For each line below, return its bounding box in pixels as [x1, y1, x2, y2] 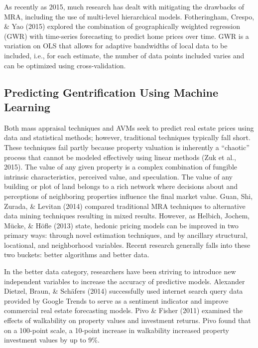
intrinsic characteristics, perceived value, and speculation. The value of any [4, 171, 233, 181]
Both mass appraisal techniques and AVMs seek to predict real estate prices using [4, 122, 254, 133]
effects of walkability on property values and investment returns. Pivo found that [4, 315, 251, 326]
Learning [4, 99, 50, 114]
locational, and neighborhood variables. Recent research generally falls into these [4, 239, 251, 250]
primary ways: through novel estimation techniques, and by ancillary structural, [4, 230, 248, 240]
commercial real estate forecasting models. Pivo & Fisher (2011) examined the [4, 305, 243, 316]
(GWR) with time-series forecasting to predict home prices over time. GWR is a [4, 30, 249, 41]
